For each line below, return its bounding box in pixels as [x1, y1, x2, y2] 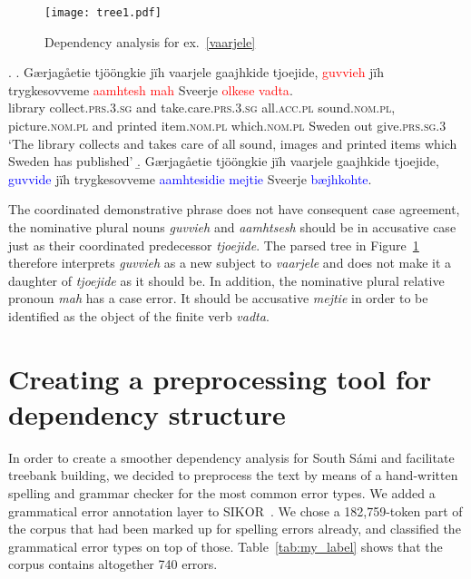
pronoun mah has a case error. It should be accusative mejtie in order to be [8, 289, 428, 308]
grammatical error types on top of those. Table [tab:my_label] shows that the [8, 536, 443, 555]
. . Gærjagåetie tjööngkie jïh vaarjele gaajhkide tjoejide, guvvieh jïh [8, 63, 385, 82]
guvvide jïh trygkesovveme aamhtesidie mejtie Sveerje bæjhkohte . [8, 169, 372, 188]
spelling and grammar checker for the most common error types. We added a [8, 484, 436, 503]
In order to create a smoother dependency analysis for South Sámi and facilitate [8, 447, 455, 466]
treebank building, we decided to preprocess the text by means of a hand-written [8, 466, 458, 485]
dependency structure [8, 395, 286, 432]
